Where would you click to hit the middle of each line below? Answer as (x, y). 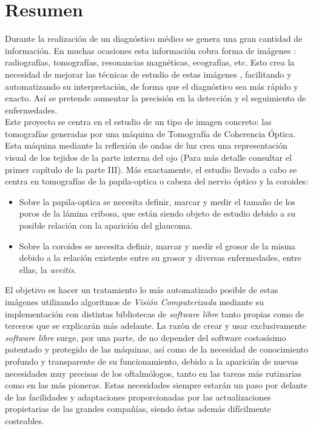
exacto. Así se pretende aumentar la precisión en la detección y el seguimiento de (156, 98)
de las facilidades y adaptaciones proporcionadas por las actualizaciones (138, 397)
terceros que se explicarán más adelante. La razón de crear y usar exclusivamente (156, 326)
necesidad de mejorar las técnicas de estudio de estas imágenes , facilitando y (148, 74)
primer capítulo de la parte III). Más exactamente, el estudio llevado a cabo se (151, 169)
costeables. (25, 420)
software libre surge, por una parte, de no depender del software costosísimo (146, 337)
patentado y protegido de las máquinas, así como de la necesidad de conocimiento (157, 349)
